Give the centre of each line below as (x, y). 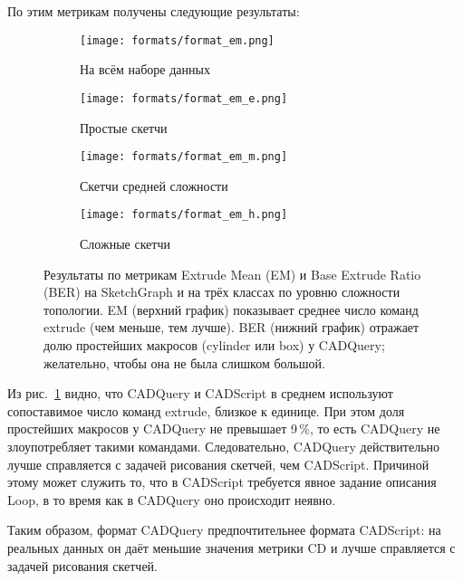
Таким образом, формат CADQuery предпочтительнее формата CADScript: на (224, 530)
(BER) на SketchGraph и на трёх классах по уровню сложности (222, 292)
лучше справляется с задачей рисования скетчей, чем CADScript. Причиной (218, 464)
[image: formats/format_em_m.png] (184, 157)
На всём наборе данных (145, 69)
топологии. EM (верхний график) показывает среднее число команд (231, 309)
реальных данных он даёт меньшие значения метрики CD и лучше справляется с (231, 547)
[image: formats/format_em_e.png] (184, 98)
